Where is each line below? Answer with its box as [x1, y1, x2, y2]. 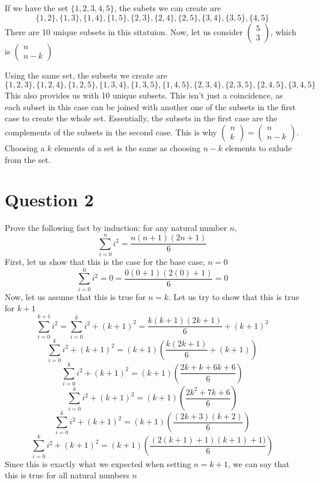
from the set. [5, 153, 51, 165]
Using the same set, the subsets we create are [5, 69, 168, 81]
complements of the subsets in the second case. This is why [5, 125, 217, 138]
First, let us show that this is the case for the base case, [5, 256, 205, 267]
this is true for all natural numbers [5, 469, 130, 481]
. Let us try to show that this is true [168, 290, 299, 302]
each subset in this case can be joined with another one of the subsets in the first [5, 100, 296, 113]
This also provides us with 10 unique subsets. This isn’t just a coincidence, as [5, 89, 283, 101]
